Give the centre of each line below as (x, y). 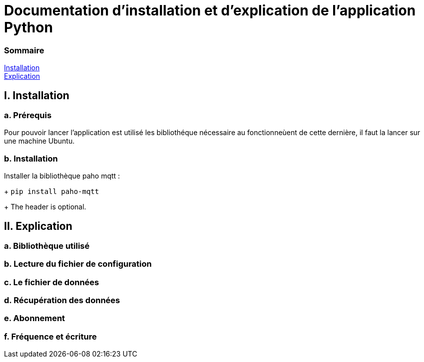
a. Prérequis (28, 115)
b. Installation (31, 158)
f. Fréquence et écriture (50, 336)
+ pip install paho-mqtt (52, 191)
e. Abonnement (35, 318)
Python (28, 27)
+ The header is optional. (45, 207)
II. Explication (38, 226)
